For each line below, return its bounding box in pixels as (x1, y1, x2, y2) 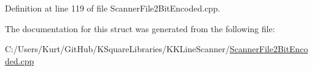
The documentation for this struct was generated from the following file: (5, 22, 275, 35)
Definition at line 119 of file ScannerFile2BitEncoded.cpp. (5, 2, 220, 14)
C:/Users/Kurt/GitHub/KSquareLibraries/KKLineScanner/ (5, 42, 230, 55)
